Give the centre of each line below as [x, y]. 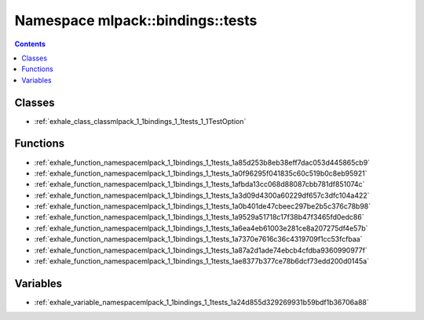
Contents [30, 44]
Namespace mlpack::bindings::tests [136, 20]
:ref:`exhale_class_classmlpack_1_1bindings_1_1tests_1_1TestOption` [140, 121]
